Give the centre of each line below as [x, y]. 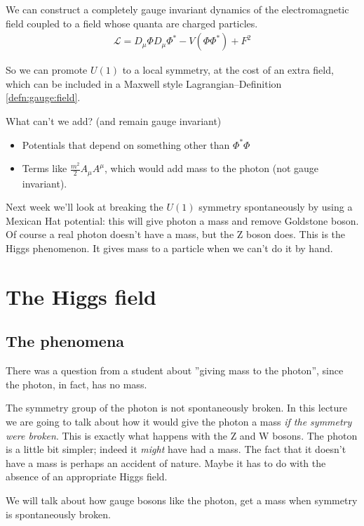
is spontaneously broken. [59, 514]
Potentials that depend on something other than [126, 144]
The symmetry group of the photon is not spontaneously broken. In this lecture [177, 408]
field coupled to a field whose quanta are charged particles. [132, 23]
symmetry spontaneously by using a [276, 207]
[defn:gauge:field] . [43, 97]
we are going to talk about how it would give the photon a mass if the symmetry [179, 421]
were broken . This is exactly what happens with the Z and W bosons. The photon [182, 435]
